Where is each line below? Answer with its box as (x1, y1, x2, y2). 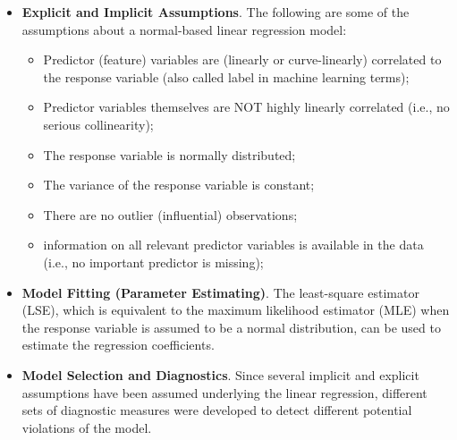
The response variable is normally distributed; (43, 145, 296, 164)
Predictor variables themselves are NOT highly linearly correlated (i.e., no (43, 97, 450, 116)
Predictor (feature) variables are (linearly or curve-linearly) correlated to (43, 50, 442, 69)
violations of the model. (21, 418, 152, 436)
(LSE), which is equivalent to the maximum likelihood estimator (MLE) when (21, 300, 450, 319)
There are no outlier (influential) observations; (43, 205, 298, 224)
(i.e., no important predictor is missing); (43, 252, 264, 271)
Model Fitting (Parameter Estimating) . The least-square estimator (21, 283, 419, 301)
